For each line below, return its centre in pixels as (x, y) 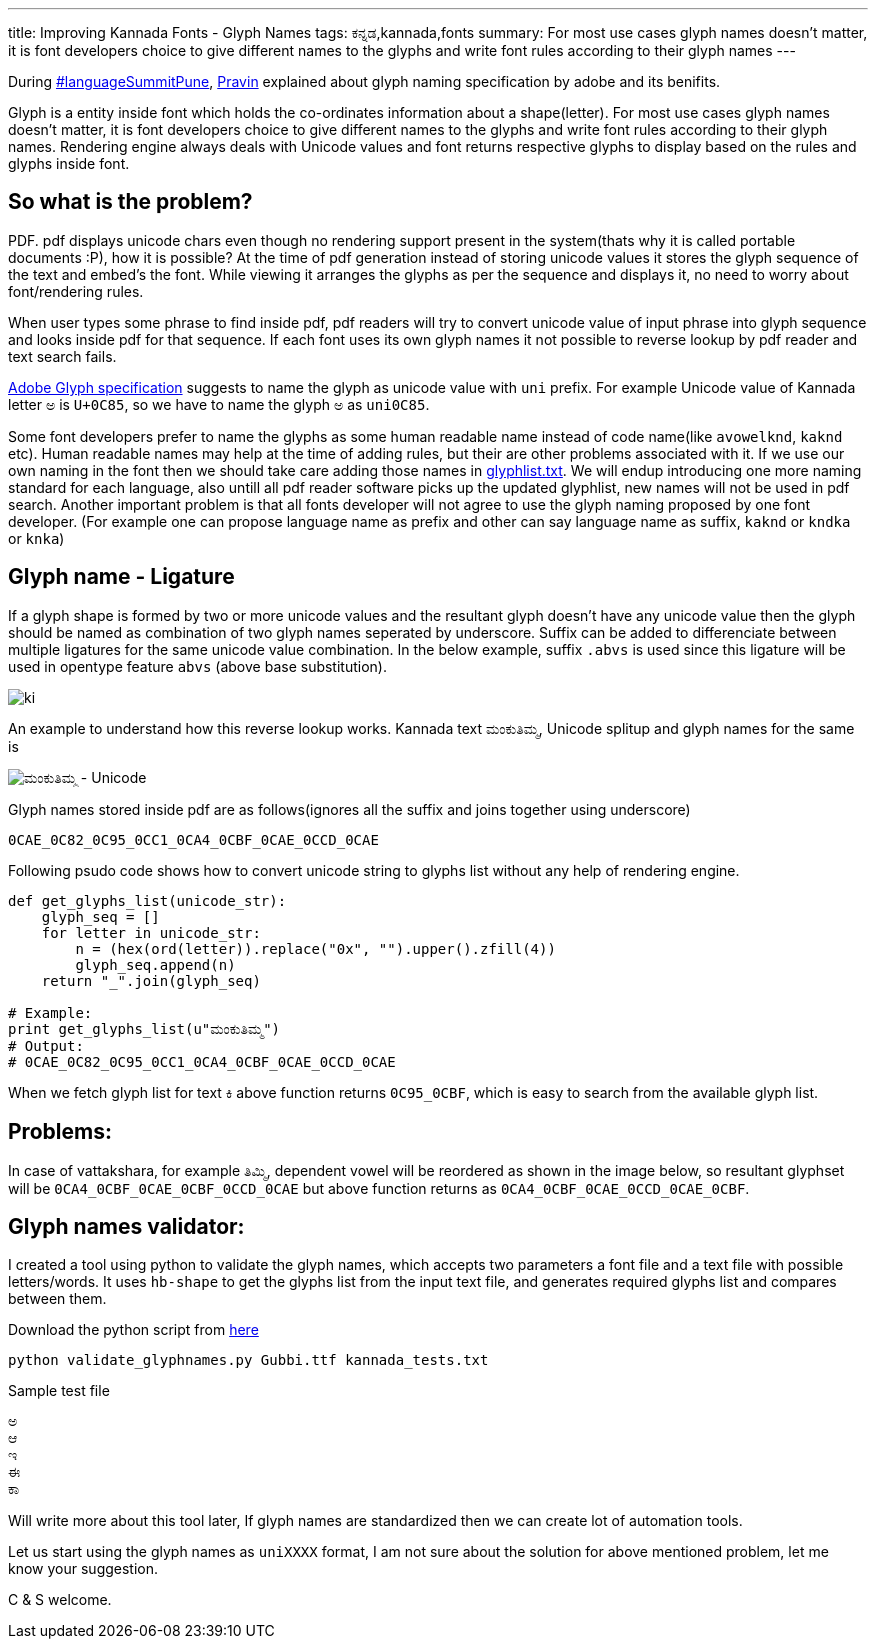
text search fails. (62, 356)
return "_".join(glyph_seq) (151, 980)
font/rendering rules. (76, 291)
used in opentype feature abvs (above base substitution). (197, 666)
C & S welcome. (60, 1600)
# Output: (46, 1045)
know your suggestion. (83, 1569)
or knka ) (36, 538)
